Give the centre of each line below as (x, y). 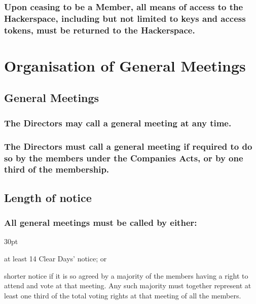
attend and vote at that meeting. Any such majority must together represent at (128, 285)
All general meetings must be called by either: (101, 223)
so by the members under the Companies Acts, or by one (124, 158)
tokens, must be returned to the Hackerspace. (100, 30)
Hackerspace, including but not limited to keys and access (125, 18)
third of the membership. (57, 169)
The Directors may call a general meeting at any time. (118, 123)
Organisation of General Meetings (125, 65)
